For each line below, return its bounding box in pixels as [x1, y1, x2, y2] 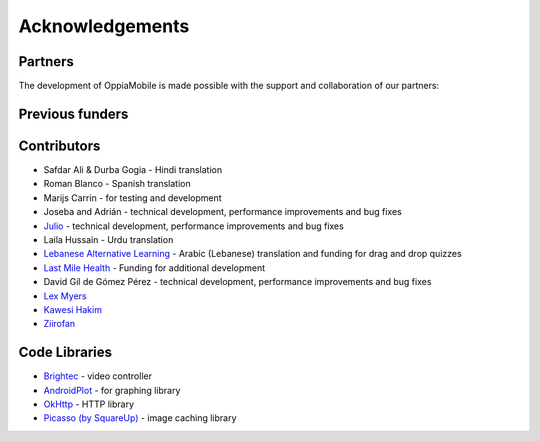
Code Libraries [18, 344, 112, 361]
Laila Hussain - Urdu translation [43, 233, 174, 245]
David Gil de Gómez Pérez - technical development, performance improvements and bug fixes [43, 276, 432, 288]
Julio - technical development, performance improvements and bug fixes [43, 220, 344, 232]
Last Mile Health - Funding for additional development [43, 261, 266, 274]
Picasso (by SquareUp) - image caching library [43, 412, 237, 424]
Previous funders [18, 105, 129, 122]
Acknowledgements [18, 15, 190, 37]
